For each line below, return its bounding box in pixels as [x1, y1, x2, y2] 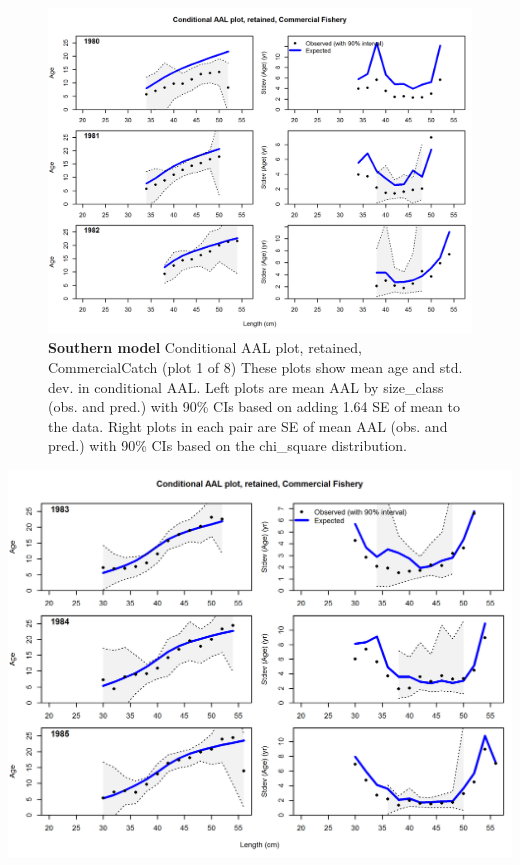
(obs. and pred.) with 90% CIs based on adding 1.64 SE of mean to [48, 396, 460, 417]
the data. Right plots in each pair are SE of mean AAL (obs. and [48, 415, 448, 436]
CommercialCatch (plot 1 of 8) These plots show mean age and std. [48, 357, 463, 378]
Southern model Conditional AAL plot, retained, [48, 337, 362, 358]
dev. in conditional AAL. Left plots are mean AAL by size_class [48, 376, 444, 397]
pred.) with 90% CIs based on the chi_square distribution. [48, 435, 408, 456]
